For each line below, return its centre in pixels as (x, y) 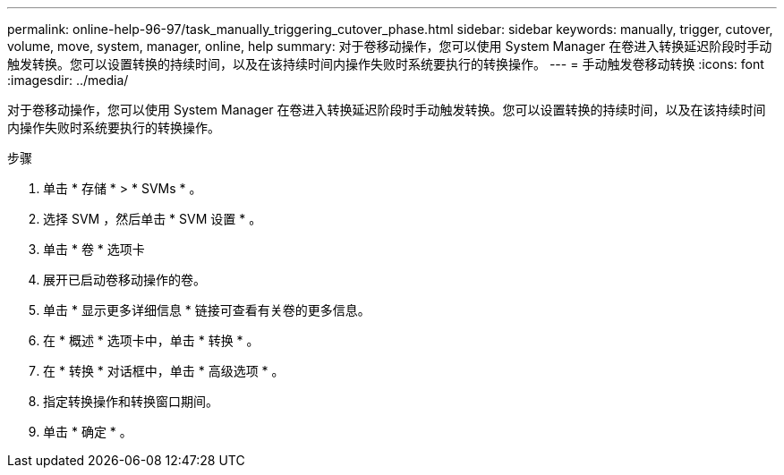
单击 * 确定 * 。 (88, 432)
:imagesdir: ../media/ (68, 80)
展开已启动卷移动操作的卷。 (124, 280)
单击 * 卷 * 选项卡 (94, 249)
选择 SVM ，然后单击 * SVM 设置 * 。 (153, 219)
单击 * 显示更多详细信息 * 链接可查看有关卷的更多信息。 (207, 310)
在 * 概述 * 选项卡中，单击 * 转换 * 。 (151, 340)
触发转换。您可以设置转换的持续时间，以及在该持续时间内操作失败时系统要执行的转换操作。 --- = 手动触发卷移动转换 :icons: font (386, 64)
